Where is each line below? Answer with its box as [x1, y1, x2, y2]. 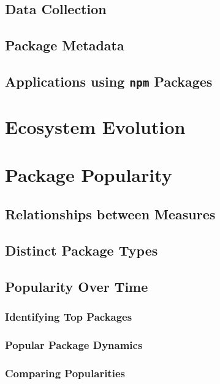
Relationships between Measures [5, 205, 216, 224]
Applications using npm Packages [5, 71, 213, 90]
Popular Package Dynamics [5, 337, 143, 352]
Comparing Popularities [5, 365, 125, 380]
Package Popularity [5, 162, 172, 187]
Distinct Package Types [5, 240, 158, 259]
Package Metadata [5, 36, 124, 55]
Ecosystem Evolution [5, 114, 186, 139]
